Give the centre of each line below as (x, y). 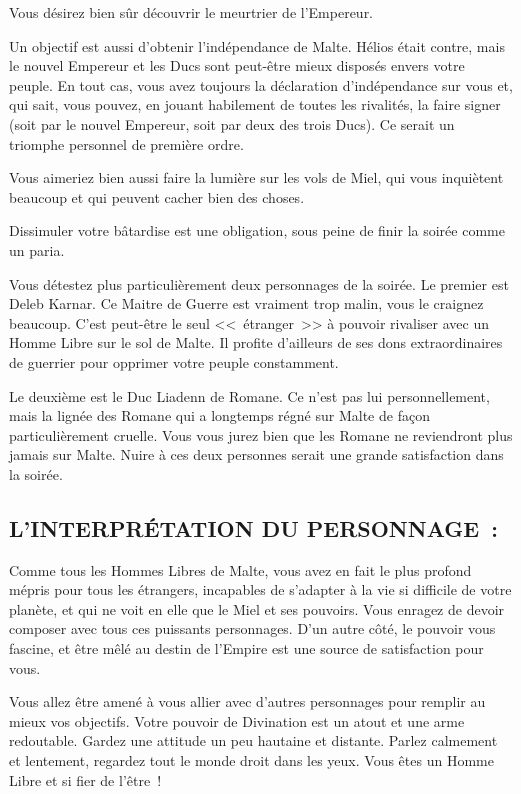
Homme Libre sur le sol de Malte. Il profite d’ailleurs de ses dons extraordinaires (256, 342)
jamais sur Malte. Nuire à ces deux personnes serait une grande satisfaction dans (256, 454)
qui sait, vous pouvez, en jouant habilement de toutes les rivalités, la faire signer (255, 104)
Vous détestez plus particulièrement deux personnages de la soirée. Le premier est (259, 283)
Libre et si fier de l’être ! (85, 779)
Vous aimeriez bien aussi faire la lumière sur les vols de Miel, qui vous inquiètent (256, 177)
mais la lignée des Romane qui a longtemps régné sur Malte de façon (219, 415)
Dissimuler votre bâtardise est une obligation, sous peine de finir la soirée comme (257, 230)
